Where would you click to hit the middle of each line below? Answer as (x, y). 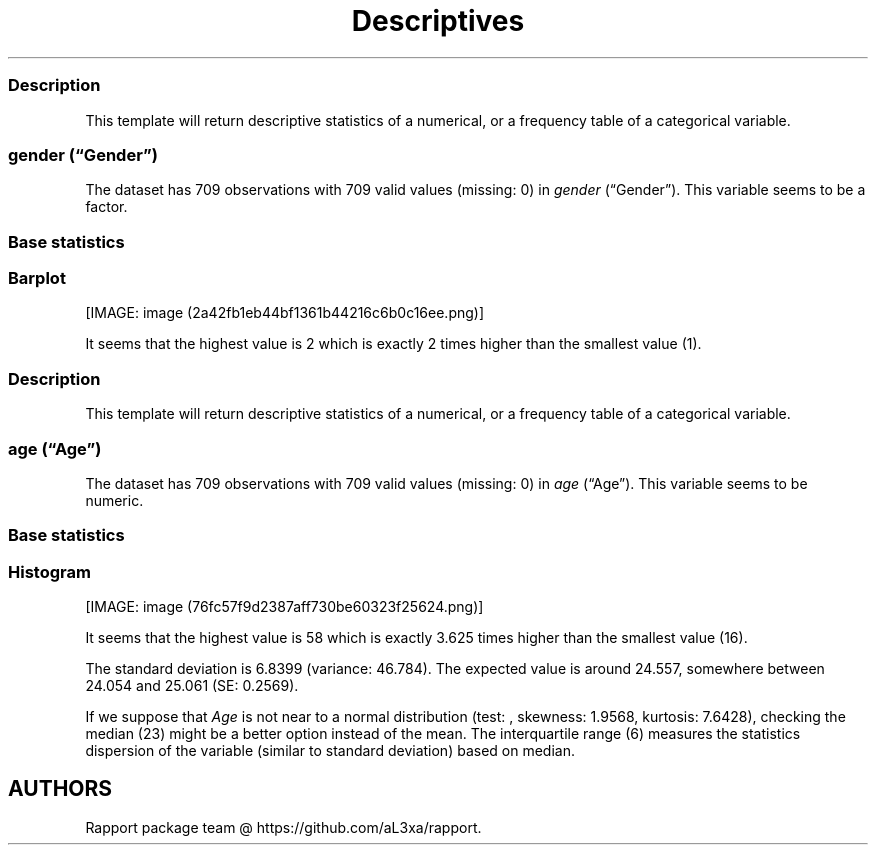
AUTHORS (60, 789)
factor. (106, 207)
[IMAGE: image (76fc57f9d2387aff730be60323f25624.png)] (284, 606)
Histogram (49, 571)
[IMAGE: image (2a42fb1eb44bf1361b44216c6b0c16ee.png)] (285, 313)
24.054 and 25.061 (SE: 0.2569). (192, 685)
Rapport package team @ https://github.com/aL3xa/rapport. (283, 827)
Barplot (37, 278)
